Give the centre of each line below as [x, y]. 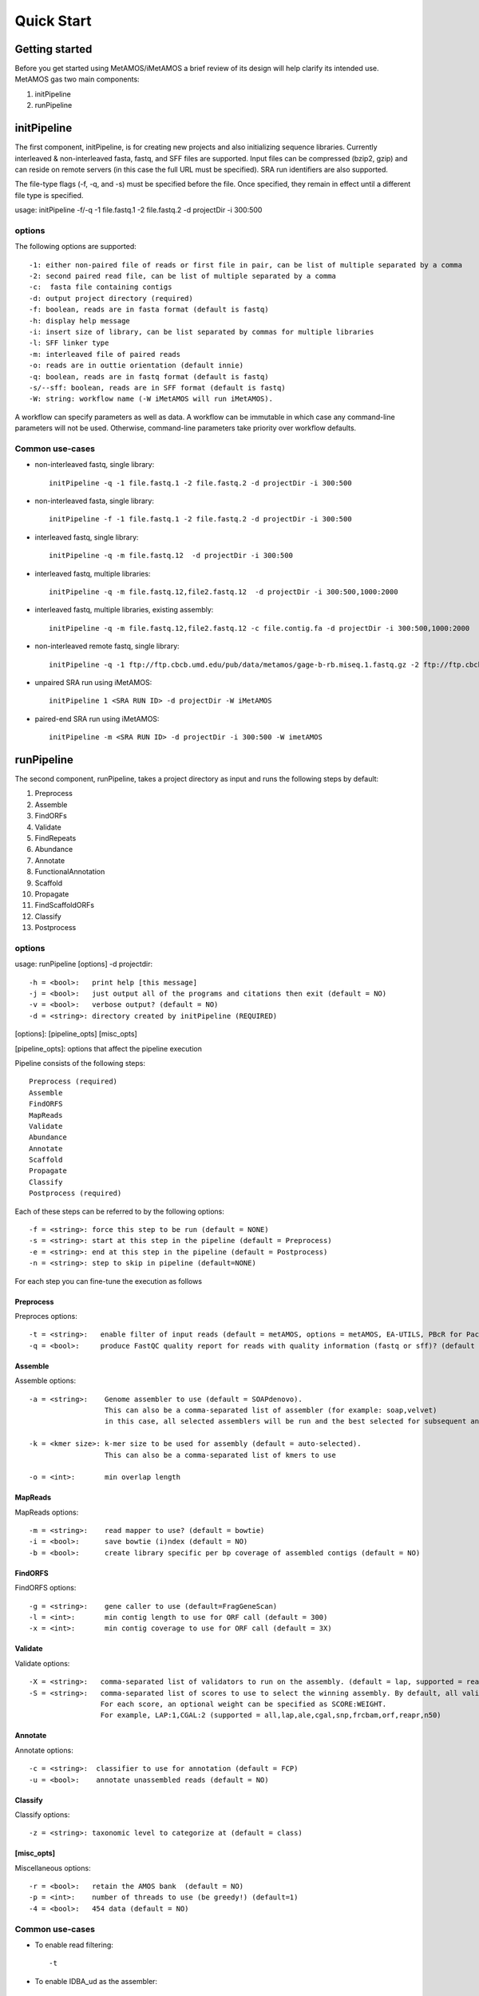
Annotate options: [44, 1750]
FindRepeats [55, 838]
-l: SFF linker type [69, 343]
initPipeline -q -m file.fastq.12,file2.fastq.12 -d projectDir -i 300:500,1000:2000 [224, 592]
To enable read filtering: [74, 1945]
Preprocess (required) [73, 1081]
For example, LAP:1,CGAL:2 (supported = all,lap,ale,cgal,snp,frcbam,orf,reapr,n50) [271, 1715]
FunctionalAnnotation [70, 872]
